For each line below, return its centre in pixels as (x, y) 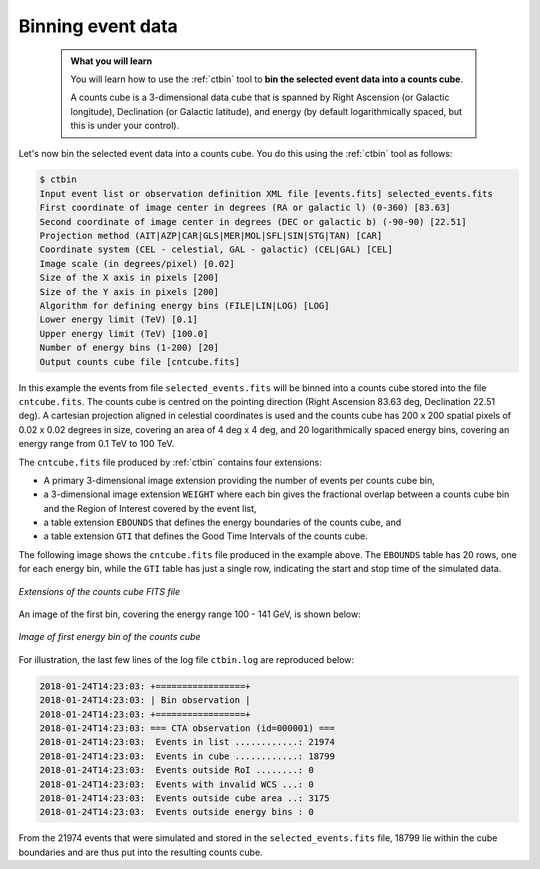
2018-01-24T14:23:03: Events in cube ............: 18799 (187, 756)
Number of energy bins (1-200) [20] (129, 348)
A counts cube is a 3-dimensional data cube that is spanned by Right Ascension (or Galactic (260, 97)
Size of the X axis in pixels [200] (129, 278)
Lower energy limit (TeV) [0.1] (119, 319)
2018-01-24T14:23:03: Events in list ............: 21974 (187, 742)
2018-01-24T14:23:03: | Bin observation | (145, 700)
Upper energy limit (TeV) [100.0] (124, 333)
